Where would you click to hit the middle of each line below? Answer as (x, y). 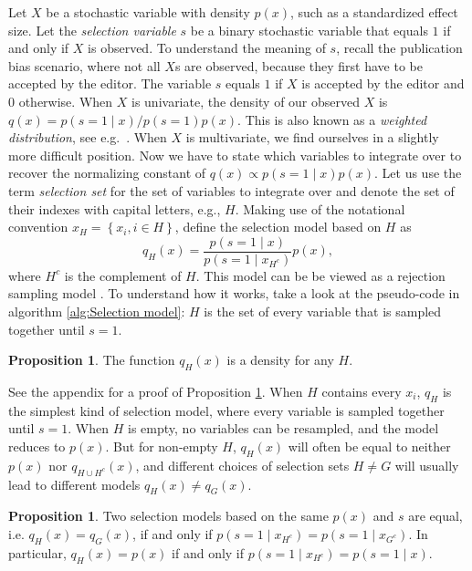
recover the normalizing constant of (107, 173)
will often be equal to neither (369, 446)
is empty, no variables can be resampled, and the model (283, 428)
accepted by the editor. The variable (110, 83)
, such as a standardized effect (374, 12)
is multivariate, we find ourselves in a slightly (312, 137)
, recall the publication (399, 48)
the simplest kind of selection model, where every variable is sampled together (226, 410)
